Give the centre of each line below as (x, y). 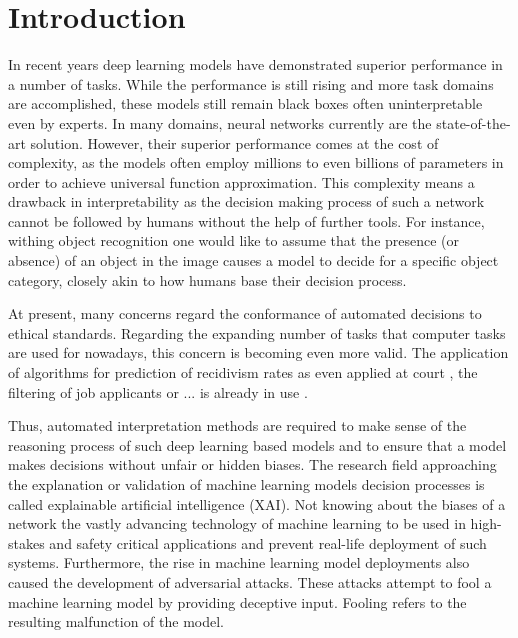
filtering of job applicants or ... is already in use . (158, 391)
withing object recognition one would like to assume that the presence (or (234, 240)
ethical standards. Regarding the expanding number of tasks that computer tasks (257, 332)
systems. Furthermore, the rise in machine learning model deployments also (239, 562)
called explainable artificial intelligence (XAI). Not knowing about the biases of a (257, 503)
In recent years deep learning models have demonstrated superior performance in (255, 64)
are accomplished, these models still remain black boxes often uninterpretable (245, 103)
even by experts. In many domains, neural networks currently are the (220, 122)
